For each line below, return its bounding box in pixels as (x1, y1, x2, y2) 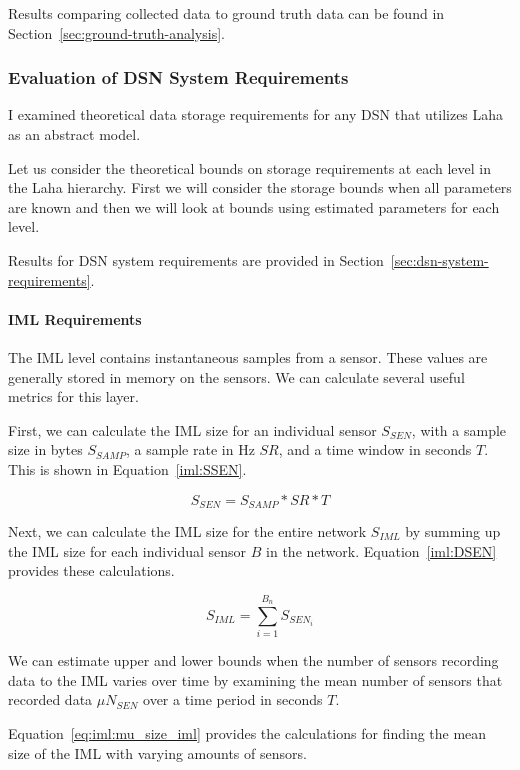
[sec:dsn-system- (390, 249, 489, 270)
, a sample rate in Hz (126, 439, 255, 460)
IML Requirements (8, 308, 142, 329)
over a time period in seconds (143, 689, 323, 710)
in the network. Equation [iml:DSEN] (266, 540, 497, 561)
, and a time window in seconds (278, 439, 472, 460)
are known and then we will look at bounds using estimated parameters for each (8, 196, 500, 217)
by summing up (405, 520, 501, 541)
